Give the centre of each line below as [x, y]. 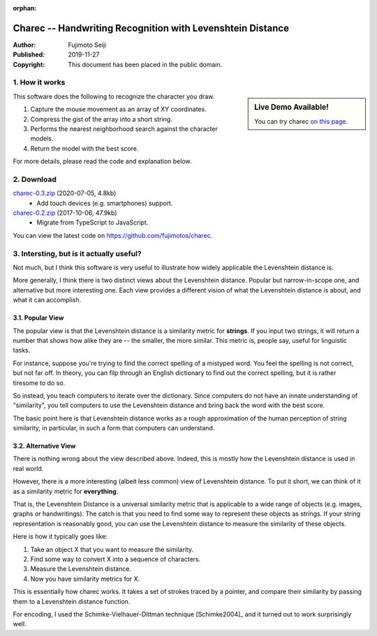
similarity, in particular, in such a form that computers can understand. [114, 428]
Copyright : [29, 64]
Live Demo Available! [292, 107]
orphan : [25, 8]
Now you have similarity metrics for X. [85, 579]
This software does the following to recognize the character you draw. [114, 96]
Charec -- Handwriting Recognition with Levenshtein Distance [151, 28]
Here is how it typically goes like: [60, 537]
